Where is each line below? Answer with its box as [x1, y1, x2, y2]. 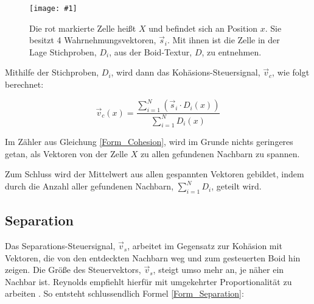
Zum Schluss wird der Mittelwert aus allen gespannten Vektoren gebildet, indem [5, 168, 304, 180]
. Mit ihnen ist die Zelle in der [167, 34, 280, 46]
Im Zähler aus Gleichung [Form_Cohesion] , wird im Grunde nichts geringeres [5, 135, 293, 148]
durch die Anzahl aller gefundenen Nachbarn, [5, 180, 174, 193]
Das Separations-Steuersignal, [5, 239, 116, 252]
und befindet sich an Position [148, 21, 258, 34]
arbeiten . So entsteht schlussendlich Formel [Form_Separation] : [5, 287, 244, 300]
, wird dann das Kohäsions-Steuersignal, [111, 66, 260, 79]
